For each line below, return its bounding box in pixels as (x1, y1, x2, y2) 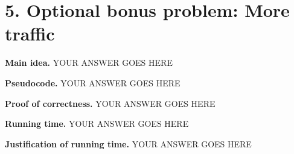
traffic (5, 21, 55, 46)
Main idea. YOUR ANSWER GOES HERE (5, 56, 173, 69)
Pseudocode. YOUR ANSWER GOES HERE (5, 76, 181, 89)
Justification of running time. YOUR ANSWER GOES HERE (5, 137, 252, 150)
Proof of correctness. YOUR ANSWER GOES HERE (5, 97, 216, 109)
